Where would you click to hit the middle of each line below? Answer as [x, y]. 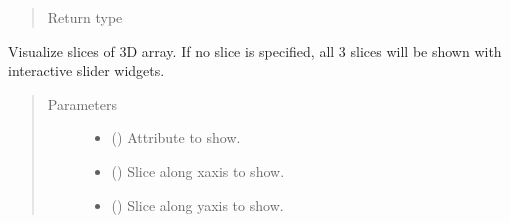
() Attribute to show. [176, 137]
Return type [85, 17]
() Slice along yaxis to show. [197, 204]
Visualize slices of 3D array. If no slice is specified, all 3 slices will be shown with [255, 50]
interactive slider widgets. [86, 70]
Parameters [82, 103]
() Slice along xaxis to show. [198, 170]
